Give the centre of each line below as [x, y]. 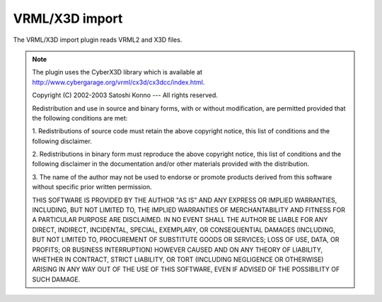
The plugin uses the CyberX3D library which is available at [117, 72]
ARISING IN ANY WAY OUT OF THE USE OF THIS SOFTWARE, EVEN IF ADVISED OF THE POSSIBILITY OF [186, 269]
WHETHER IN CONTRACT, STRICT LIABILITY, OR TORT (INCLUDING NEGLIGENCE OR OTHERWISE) [178, 259]
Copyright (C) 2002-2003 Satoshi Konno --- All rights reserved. [125, 95]
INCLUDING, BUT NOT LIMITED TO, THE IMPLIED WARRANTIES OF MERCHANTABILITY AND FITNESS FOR [189, 210]
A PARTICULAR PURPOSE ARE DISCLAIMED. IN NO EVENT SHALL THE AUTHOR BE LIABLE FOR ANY [180, 220]
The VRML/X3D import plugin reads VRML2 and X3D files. [98, 40]
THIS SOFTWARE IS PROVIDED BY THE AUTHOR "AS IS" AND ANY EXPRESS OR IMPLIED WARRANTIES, [185, 200]
